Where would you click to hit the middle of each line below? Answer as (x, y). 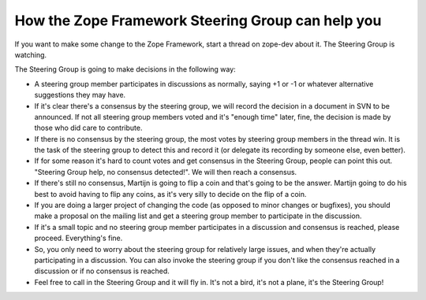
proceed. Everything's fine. (78, 238)
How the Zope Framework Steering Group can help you (198, 20)
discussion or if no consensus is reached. (102, 271)
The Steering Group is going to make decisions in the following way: (125, 69)
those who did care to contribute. (88, 128)
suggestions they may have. (80, 95)
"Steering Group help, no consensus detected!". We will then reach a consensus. (166, 172)
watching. (31, 54)
